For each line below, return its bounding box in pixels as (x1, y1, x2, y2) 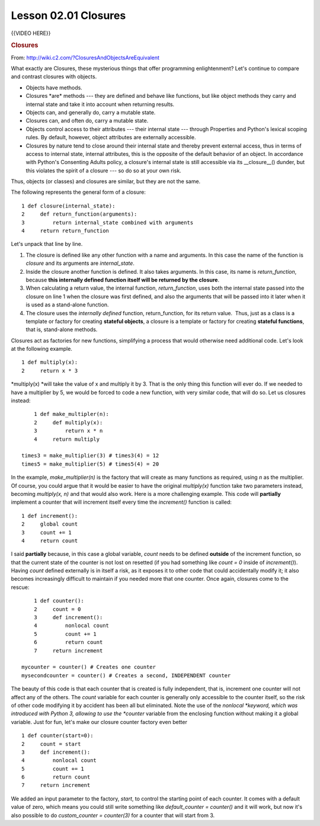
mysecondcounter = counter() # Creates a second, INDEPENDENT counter (21, 672, 231, 678)
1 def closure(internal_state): (21, 202, 116, 209)
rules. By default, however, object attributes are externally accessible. (25, 134, 196, 141)
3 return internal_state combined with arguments (21, 219, 194, 226)
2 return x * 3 (21, 367, 78, 374)
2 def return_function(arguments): (21, 211, 137, 217)
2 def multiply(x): (33, 419, 103, 426)
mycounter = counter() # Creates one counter (21, 664, 156, 671)
